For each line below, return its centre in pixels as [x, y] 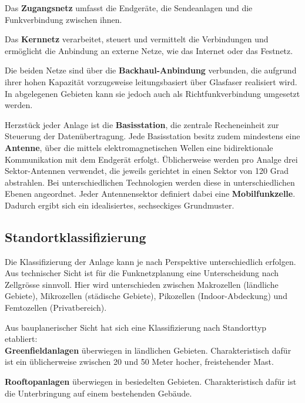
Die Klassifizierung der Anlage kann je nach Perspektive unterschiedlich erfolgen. [150, 261]
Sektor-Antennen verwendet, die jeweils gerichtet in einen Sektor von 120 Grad [147, 171]
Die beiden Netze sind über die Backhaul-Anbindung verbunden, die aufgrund [151, 70]
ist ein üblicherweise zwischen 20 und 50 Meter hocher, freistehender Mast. [139, 362]
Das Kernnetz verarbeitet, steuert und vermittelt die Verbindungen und [137, 39]
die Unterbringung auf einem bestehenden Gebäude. [98, 393]
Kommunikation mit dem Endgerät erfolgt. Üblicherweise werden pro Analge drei [151, 159]
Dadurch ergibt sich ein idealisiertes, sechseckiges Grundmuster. [120, 205]
